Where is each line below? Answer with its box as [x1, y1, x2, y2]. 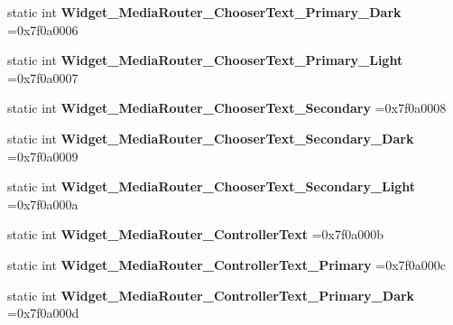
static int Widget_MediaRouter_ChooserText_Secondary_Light [7, 177, 416, 196]
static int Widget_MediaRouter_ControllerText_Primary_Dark [7, 285, 415, 304]
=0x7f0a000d [7, 303, 79, 322]
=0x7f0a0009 [7, 146, 79, 165]
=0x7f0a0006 [7, 20, 79, 39]
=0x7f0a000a [7, 194, 79, 213]
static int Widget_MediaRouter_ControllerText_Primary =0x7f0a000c [7, 255, 447, 274]
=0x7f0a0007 [7, 68, 79, 87]
